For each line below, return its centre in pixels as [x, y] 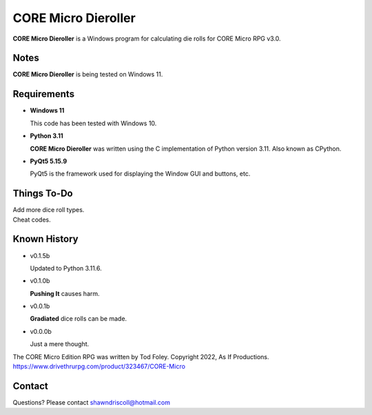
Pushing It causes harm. [65, 293]
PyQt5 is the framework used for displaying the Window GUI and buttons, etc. [140, 174]
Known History [45, 239]
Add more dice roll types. [49, 210]
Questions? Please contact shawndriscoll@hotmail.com [91, 402]
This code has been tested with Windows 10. [93, 123]
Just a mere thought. [60, 344]
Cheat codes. [32, 220]
